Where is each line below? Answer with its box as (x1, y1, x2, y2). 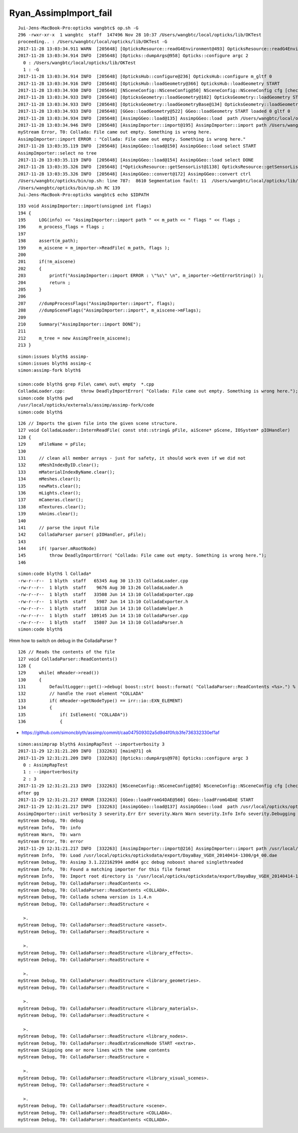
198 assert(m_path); (18, 238, 78, 243)
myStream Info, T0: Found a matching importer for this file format (18, 866, 191, 872)
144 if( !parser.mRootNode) (18, 546, 97, 552)
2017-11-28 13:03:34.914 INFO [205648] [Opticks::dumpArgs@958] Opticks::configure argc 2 (18, 53, 248, 59)
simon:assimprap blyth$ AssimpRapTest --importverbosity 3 (18, 741, 165, 747)
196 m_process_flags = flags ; (18, 224, 105, 230)
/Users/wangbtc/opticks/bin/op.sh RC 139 (18, 185, 120, 191)
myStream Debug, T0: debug (18, 818, 84, 823)
